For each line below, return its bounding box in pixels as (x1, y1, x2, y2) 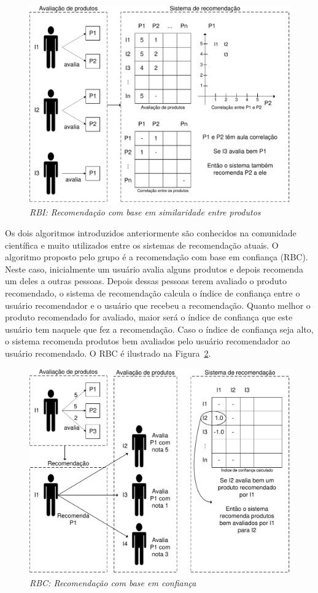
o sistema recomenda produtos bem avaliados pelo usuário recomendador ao (5, 335, 290, 347)
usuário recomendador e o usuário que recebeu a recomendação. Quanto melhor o (5, 298, 311, 311)
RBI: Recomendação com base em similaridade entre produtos (29, 206, 261, 219)
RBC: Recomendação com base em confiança (29, 576, 196, 589)
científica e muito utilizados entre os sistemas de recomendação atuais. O (5, 238, 279, 251)
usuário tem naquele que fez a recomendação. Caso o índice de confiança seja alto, (5, 322, 314, 335)
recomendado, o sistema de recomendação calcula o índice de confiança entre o (5, 286, 300, 299)
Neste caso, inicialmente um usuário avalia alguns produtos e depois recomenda (5, 262, 303, 275)
